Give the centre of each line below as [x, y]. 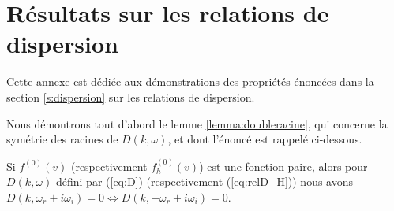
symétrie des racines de [62, 139]
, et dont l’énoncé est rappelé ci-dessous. [265, 139]
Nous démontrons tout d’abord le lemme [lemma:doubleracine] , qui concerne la [197, 123]
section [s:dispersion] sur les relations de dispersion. [131, 96]
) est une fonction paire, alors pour [283, 166]
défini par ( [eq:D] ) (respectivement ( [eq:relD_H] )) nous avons [205, 181]
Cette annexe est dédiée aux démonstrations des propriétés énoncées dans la [190, 81]
